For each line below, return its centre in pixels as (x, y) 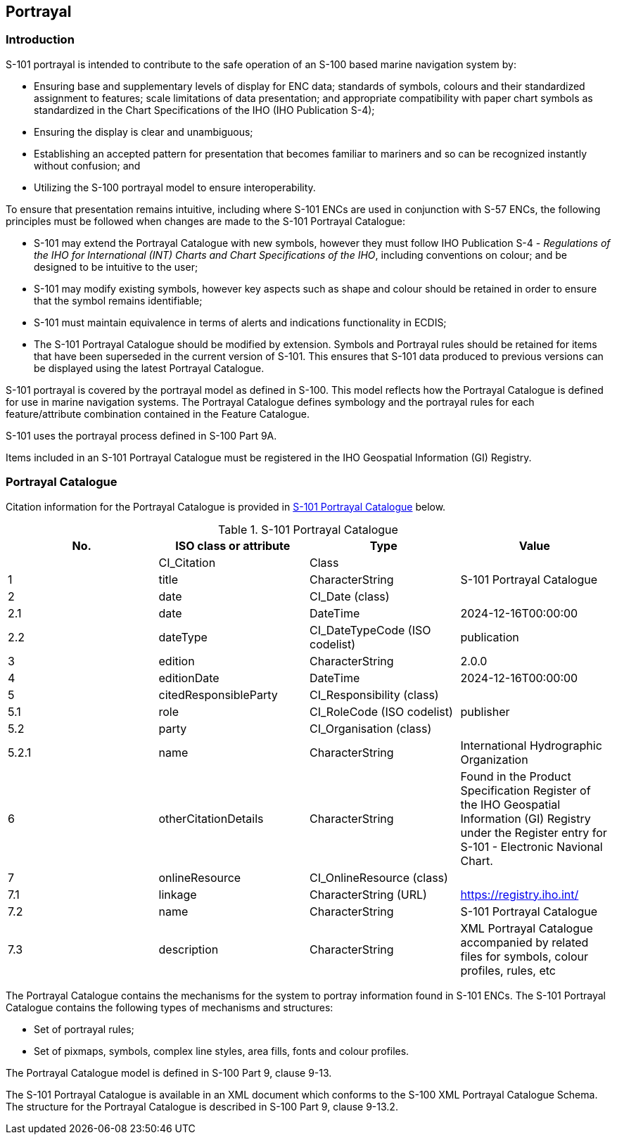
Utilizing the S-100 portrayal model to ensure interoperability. (175, 187)
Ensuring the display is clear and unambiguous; (144, 132)
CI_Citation (187, 562)
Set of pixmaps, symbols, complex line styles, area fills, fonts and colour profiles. (222, 1051)
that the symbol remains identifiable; (118, 300)
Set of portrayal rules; (84, 1029)
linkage (178, 894)
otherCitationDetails (211, 818)
